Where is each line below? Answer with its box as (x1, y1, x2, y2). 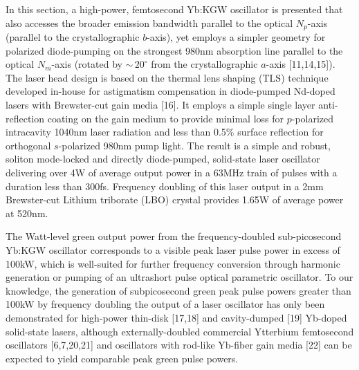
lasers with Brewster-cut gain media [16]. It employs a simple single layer (6, 98, 315, 112)
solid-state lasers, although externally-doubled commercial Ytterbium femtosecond (6, 324, 354, 338)
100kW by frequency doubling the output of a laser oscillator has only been (6, 297, 325, 311)
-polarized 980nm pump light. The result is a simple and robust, (58, 138, 331, 152)
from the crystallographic (151, 57, 258, 71)
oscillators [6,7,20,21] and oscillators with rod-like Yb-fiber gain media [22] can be (6, 337, 352, 352)
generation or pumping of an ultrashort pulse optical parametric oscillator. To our (6, 270, 353, 284)
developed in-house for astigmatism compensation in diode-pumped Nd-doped (6, 84, 335, 98)
